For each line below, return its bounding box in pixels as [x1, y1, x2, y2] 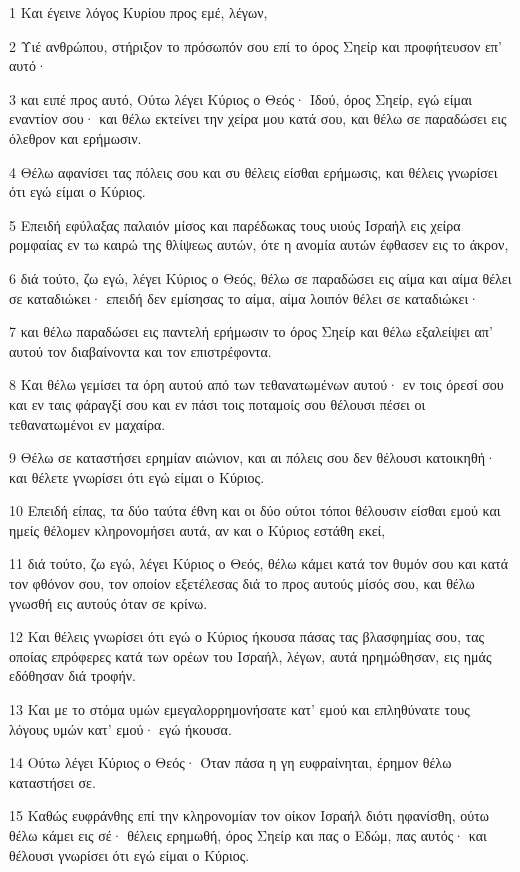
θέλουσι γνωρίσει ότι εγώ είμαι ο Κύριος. [9, 844, 250, 865]
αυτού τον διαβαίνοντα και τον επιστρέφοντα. [9, 340, 272, 361]
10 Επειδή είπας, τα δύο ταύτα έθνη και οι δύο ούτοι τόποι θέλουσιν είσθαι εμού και [9, 500, 501, 521]
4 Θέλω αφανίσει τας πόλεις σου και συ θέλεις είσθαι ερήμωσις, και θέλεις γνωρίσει [9, 161, 498, 182]
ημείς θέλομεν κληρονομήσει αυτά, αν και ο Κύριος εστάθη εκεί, [9, 519, 386, 540]
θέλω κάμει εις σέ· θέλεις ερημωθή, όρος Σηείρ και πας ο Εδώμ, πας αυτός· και [9, 825, 487, 845]
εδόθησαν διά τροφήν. [9, 665, 136, 686]
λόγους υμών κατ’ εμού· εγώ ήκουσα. [9, 718, 232, 739]
